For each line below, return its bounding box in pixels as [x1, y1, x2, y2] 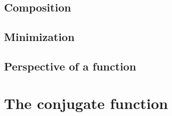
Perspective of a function [4, 58, 136, 73]
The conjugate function [4, 92, 168, 113]
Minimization [4, 29, 75, 44]
